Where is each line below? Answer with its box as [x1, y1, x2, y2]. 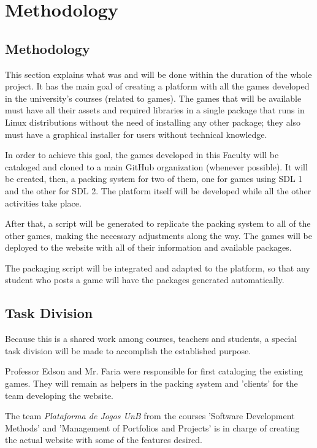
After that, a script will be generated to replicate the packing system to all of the [5, 217, 311, 230]
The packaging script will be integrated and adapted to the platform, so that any [5, 261, 310, 274]
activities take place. [5, 196, 82, 209]
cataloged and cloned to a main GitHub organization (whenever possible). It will [5, 160, 308, 173]
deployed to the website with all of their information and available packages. [5, 241, 292, 254]
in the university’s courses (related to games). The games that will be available [5, 91, 302, 104]
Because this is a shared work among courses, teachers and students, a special [5, 332, 297, 345]
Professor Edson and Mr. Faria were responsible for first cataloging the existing [5, 365, 304, 378]
